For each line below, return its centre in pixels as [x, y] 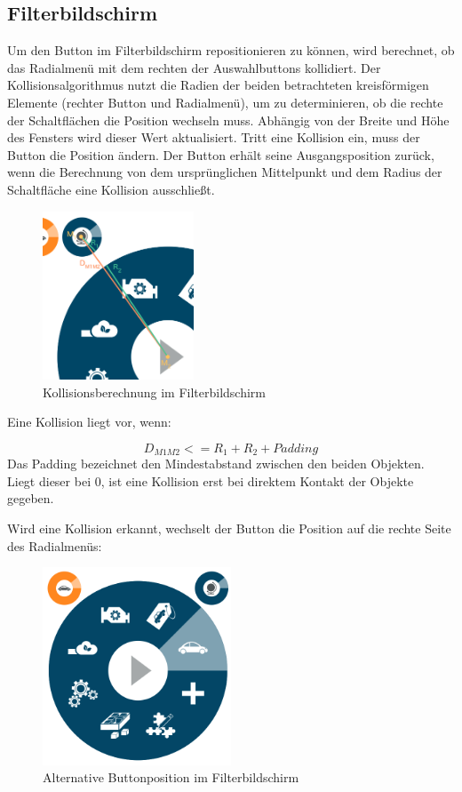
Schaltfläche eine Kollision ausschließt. [111, 189]
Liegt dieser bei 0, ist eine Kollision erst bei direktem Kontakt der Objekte [211, 480]
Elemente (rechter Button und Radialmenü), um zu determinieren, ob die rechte [225, 102]
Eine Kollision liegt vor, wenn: [89, 422]
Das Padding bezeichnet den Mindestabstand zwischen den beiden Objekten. [216, 464]
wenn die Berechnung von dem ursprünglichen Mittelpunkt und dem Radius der [225, 172]
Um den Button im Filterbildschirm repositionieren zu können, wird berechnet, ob [231, 50]
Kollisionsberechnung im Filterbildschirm [155, 392]
